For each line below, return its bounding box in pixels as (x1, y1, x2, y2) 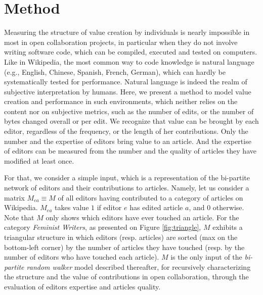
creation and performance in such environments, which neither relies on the (4, 96, 238, 107)
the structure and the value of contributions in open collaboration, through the (4, 271, 249, 282)
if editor (97, 202, 122, 213)
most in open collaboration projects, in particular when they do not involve (4, 36, 238, 47)
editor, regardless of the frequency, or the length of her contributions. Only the (4, 126, 248, 136)
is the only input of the (170, 252, 242, 262)
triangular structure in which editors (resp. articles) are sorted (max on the (4, 232, 238, 242)
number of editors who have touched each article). (4, 252, 159, 262)
